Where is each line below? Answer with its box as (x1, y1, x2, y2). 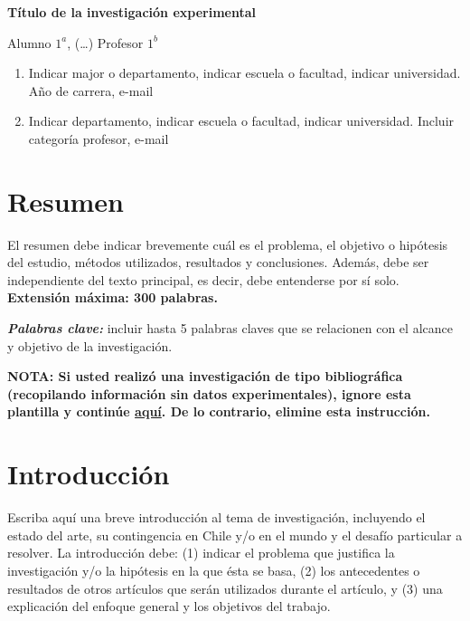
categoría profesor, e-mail (28, 129, 169, 148)
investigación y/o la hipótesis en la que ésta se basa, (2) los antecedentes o (7, 560, 420, 579)
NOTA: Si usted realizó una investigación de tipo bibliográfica (7, 367, 403, 386)
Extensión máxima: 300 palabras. (7, 288, 218, 307)
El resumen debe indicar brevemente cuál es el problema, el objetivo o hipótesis (7, 234, 448, 253)
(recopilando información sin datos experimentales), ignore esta (7, 384, 411, 403)
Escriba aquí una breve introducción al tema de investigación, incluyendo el (7, 508, 426, 527)
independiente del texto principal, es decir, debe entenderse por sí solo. (7, 270, 399, 289)
